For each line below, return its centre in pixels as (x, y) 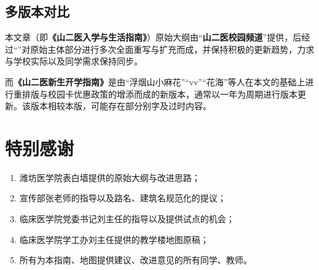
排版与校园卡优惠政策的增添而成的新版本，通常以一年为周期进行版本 (159, 94)
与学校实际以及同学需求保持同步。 (74, 61)
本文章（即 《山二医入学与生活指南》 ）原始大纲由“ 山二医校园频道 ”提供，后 (153, 37)
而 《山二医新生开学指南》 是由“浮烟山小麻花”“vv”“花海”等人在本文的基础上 (155, 81)
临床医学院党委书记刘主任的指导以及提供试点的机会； (127, 219)
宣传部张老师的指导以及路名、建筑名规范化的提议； (123, 198)
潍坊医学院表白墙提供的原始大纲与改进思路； (110, 177)
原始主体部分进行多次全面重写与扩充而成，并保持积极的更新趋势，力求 (172, 49)
